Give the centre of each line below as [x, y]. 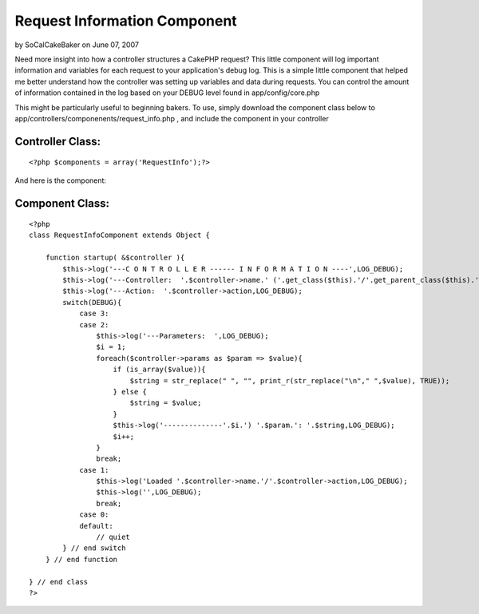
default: [96, 526]
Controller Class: [58, 141]
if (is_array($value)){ [160, 370]
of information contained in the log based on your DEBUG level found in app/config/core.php [167, 93]
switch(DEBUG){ [92, 302]
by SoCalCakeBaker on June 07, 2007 [77, 45]
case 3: [94, 314]
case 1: [94, 470]
